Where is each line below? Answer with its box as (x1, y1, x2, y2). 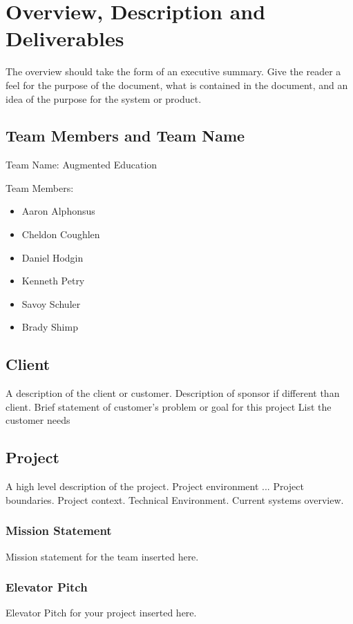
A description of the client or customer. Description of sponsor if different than (6, 386, 340, 400)
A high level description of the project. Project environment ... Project (6, 479, 304, 494)
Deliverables (6, 24, 124, 52)
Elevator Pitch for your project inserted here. (6, 605, 197, 620)
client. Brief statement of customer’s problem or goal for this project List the (6, 399, 332, 413)
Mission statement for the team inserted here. (6, 549, 199, 563)
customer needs (6, 413, 70, 427)
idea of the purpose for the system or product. (6, 91, 202, 106)
